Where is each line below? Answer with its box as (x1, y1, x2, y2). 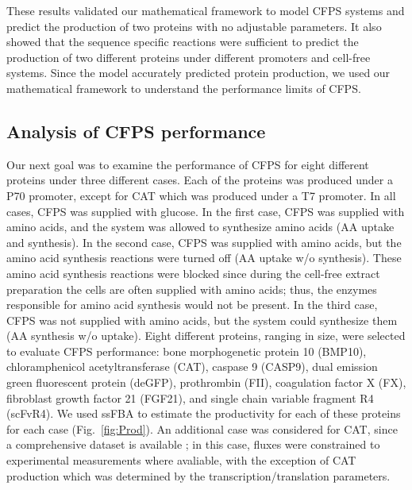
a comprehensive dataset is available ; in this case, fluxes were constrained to (6, 436, 380, 453)
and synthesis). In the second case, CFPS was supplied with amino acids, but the (6, 233, 402, 250)
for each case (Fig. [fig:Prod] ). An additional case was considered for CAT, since (6, 420, 398, 437)
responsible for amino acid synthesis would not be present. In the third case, (6, 296, 378, 313)
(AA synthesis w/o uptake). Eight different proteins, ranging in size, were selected (6, 327, 406, 344)
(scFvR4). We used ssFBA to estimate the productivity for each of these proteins (6, 405, 401, 422)
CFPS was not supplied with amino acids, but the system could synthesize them (6, 311, 398, 328)
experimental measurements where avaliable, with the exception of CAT (6, 452, 356, 469)
